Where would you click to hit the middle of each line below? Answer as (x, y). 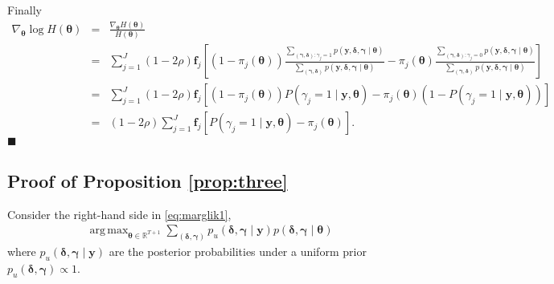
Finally (25, 10)
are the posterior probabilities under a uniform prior (238, 252)
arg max (109, 231)
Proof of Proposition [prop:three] (148, 180)
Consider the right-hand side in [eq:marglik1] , (119, 214)
